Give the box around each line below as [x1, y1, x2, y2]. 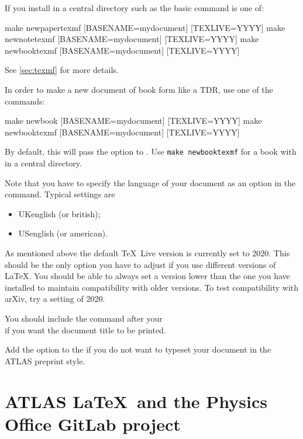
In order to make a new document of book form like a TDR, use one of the [5, 83, 273, 95]
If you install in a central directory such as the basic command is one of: [5, 2, 264, 13]
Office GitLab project [5, 412, 181, 435]
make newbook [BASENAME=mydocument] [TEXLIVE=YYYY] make [5, 114, 262, 127]
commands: [5, 95, 45, 107]
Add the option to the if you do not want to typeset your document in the [5, 343, 271, 356]
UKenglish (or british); [18, 207, 101, 219]
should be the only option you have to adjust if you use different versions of [5, 258, 276, 270]
